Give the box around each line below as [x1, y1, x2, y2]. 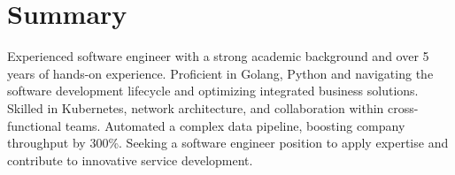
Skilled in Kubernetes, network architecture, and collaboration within [7, 98, 384, 117]
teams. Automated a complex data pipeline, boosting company [65, 116, 405, 134]
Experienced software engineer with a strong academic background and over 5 [7, 47, 429, 65]
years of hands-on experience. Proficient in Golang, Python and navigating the [7, 64, 434, 82]
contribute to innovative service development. [7, 150, 253, 169]
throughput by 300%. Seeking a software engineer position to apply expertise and [7, 133, 449, 152]
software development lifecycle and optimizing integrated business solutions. [7, 81, 419, 100]
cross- [388, 98, 419, 117]
